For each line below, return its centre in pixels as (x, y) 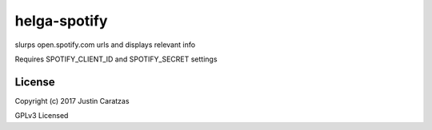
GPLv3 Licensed (42, 116)
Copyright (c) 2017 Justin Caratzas (72, 100)
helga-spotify (61, 21)
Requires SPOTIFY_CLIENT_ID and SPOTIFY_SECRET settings (116, 59)
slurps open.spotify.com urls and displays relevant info (105, 45)
